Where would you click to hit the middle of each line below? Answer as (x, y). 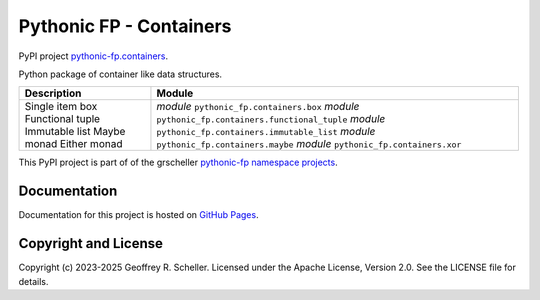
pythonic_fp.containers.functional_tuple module (271, 119)
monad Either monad (73, 144)
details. (33, 281)
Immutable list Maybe (75, 132)
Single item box (61, 107)
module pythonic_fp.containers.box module (258, 107)
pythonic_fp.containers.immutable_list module (266, 132)
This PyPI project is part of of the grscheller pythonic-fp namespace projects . (178, 162)
